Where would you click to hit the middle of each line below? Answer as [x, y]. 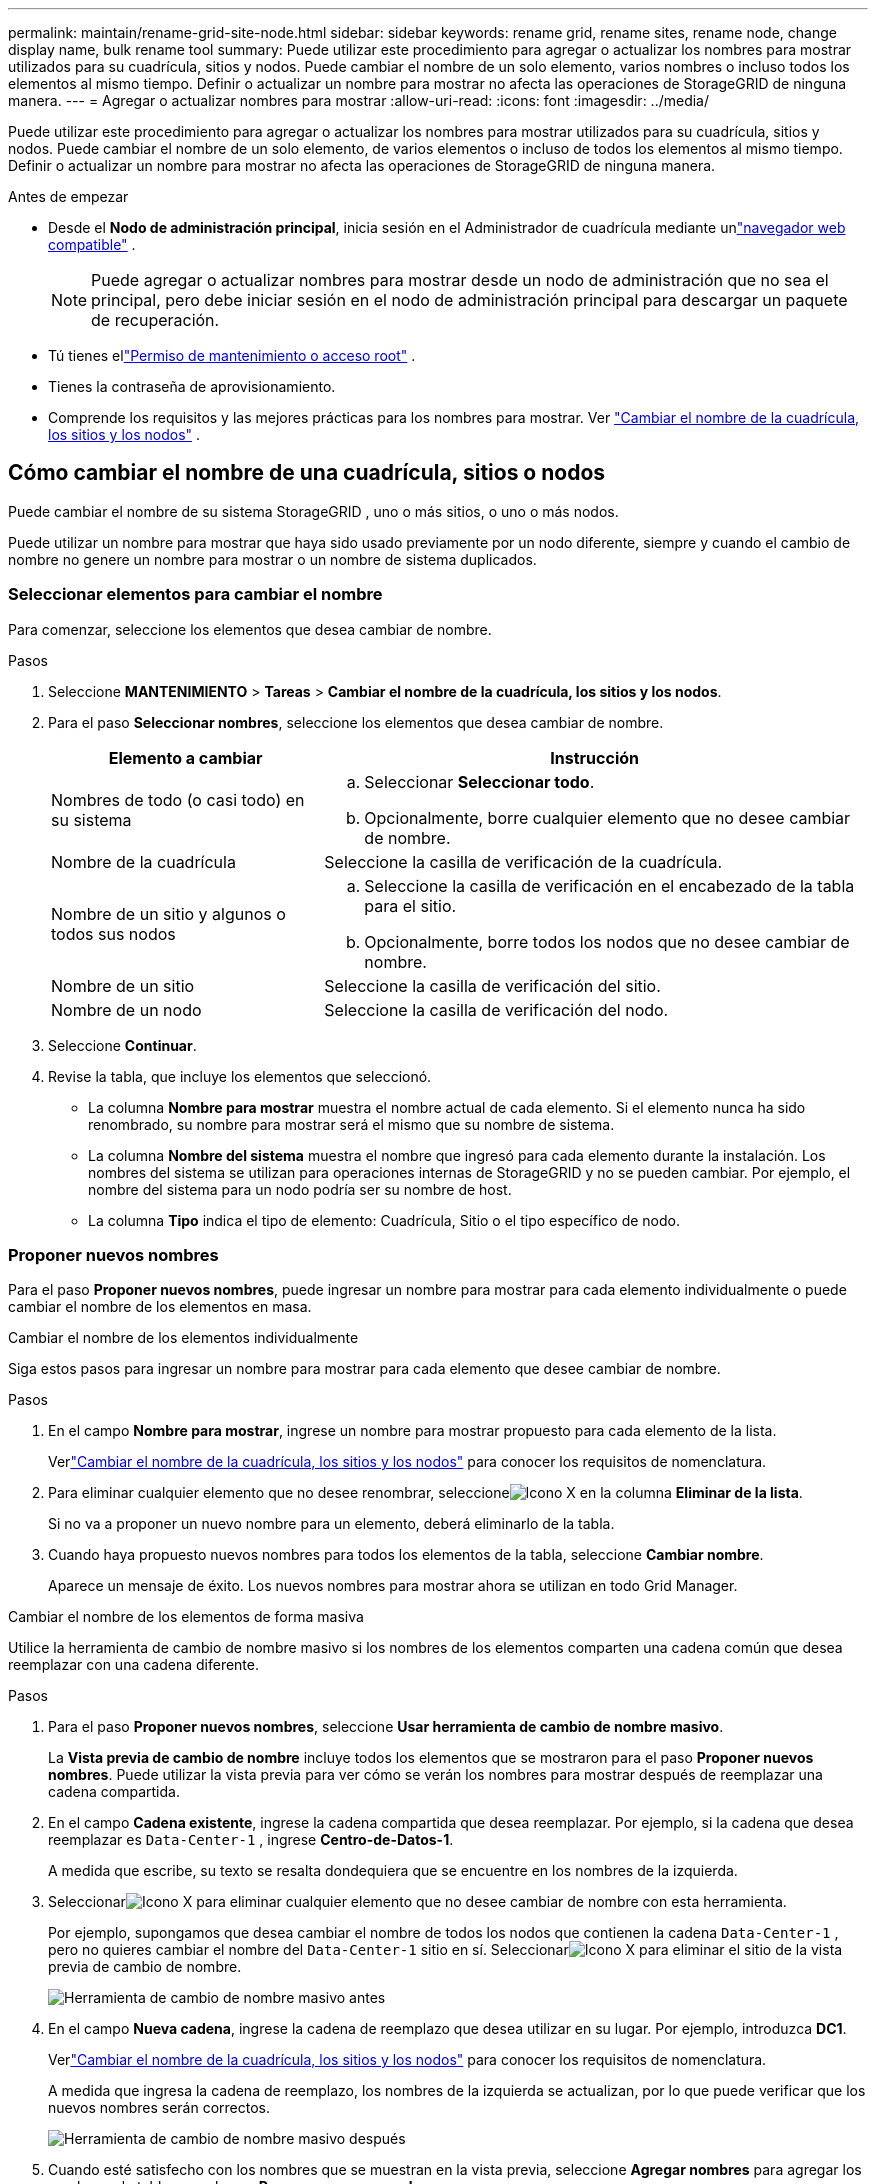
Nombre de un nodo [126, 1009]
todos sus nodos [113, 933]
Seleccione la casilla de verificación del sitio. [492, 985]
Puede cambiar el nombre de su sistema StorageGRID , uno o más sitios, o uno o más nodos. [313, 511]
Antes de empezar [68, 196]
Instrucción [594, 757]
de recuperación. [155, 320]
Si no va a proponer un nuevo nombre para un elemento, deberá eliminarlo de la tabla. [331, 1524]
